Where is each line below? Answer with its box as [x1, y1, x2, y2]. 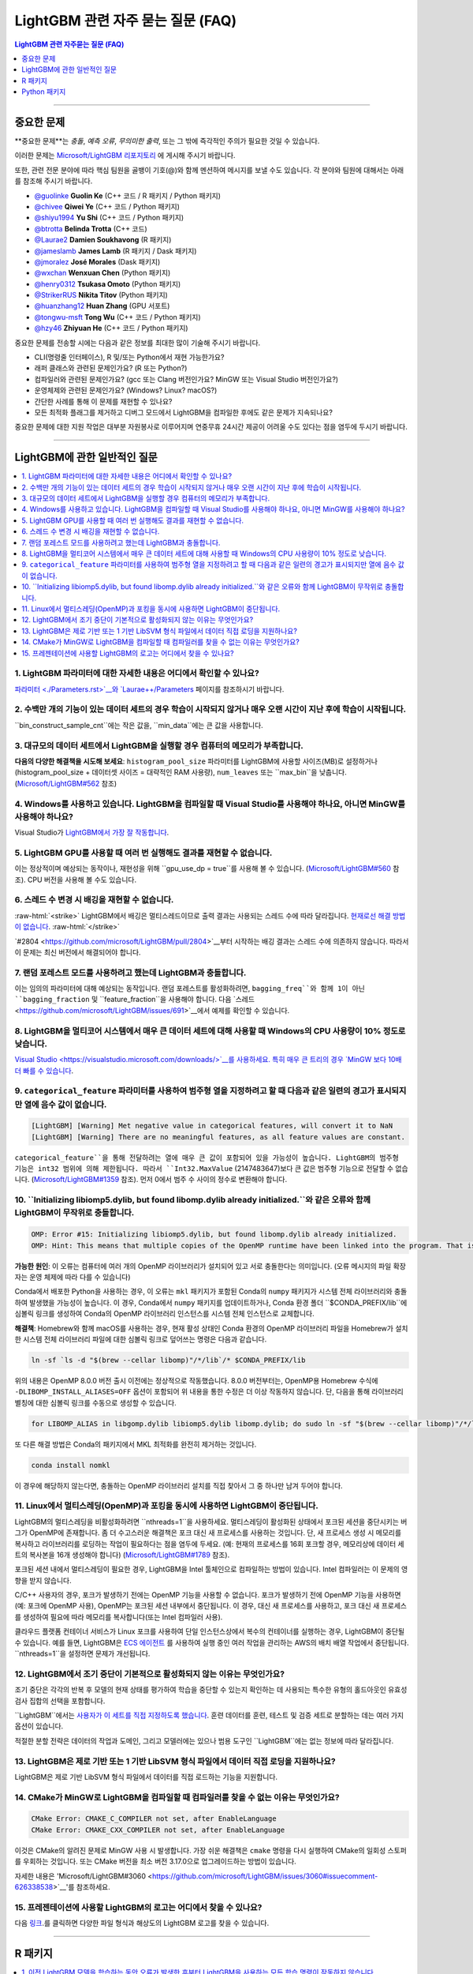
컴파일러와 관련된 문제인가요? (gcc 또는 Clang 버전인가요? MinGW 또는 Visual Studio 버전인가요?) [34, 374, 339, 384]
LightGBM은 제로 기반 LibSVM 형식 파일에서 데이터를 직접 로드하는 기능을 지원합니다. [14, 1772, 278, 1781]
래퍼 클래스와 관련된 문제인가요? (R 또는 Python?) [34, 363, 188, 373]
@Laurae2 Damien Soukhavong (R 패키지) [34, 235, 172, 245]
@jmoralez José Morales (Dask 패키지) [34, 257, 161, 266]
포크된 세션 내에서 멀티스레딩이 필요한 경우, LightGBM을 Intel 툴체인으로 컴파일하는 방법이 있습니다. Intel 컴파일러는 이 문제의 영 [14, 1564, 408, 1574]
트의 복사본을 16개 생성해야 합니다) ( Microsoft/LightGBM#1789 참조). [14, 1550, 230, 1559]
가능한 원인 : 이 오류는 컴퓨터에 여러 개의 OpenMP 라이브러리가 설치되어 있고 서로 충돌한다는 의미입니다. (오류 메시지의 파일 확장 [14, 1261, 406, 1270]
